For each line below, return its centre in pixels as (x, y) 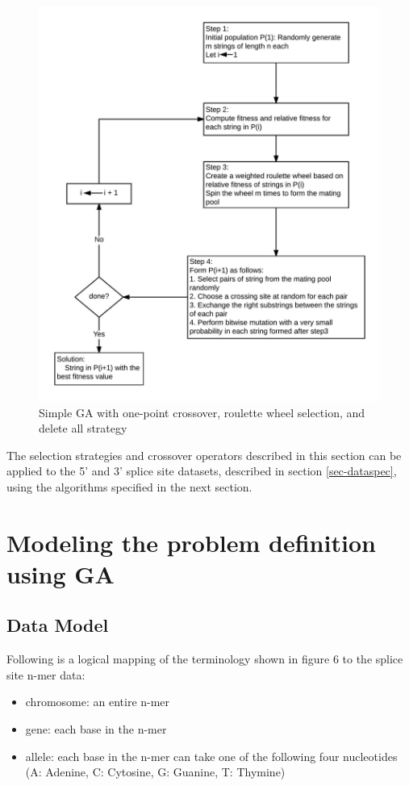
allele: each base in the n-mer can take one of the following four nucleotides (211, 756)
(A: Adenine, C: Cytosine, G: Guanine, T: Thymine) (155, 772)
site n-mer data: (46, 674)
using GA (61, 573)
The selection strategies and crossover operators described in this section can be (204, 455)
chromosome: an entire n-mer (98, 702)
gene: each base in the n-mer (96, 729)
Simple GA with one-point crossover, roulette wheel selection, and (202, 412)
